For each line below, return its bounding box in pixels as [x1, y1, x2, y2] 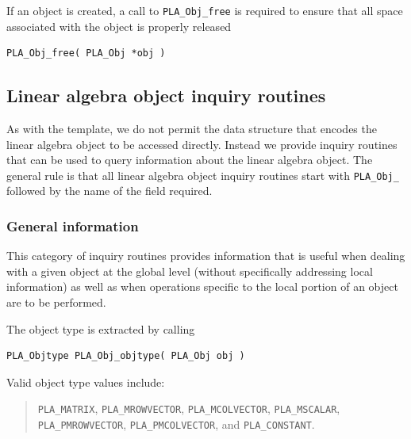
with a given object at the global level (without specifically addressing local [6, 262, 373, 279]
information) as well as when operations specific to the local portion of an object [6, 278, 398, 295]
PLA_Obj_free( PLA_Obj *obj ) [6, 48, 166, 59]
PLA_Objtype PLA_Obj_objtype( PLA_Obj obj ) [6, 350, 245, 362]
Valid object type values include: [6, 373, 165, 390]
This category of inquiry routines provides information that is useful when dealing [6, 247, 405, 264]
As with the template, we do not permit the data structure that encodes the [6, 120, 377, 137]
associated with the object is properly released [6, 17, 232, 34]
